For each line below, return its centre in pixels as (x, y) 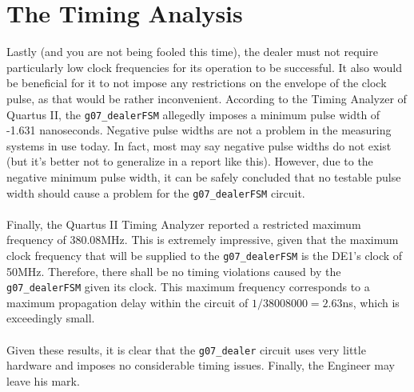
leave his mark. (43, 380)
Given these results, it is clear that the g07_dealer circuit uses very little (186, 349)
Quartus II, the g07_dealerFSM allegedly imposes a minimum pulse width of (193, 114)
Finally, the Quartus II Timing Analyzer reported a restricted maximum (184, 224)
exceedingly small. (51, 318)
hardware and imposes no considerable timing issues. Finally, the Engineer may (201, 365)
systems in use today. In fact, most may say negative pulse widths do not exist (199, 145)
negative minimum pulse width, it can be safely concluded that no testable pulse (204, 176)
